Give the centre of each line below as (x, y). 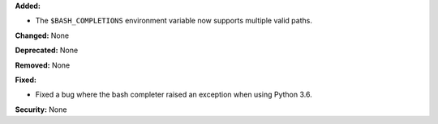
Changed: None (42, 35)
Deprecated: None (47, 50)
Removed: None (43, 65)
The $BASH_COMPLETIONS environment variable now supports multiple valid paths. (174, 21)
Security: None (41, 110)
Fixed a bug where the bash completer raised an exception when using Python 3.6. (174, 95)
